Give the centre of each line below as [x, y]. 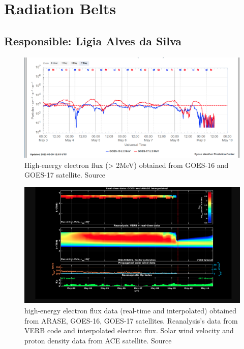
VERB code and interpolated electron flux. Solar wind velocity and [129, 330]
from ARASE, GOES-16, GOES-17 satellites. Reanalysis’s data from [131, 320]
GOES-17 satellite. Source [65, 175]
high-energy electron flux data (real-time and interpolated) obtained [131, 311]
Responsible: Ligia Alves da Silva [93, 40]
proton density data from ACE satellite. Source [98, 340]
